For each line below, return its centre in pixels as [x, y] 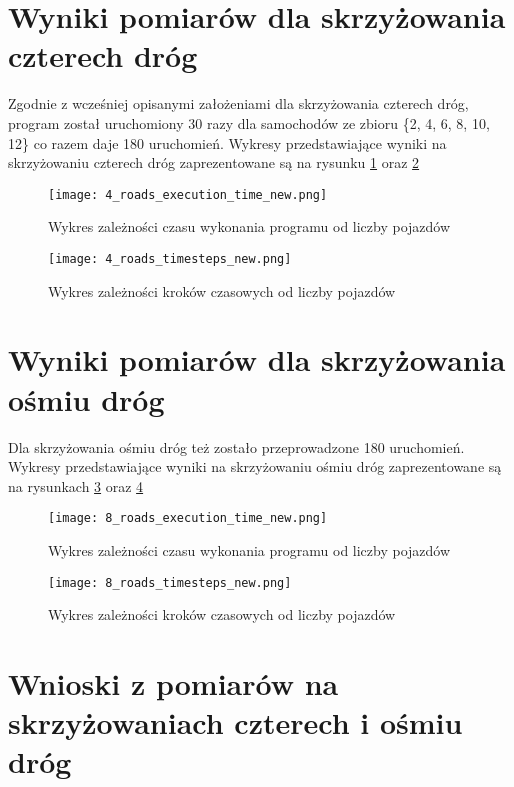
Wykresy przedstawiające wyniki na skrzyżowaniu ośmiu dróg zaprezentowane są [255, 466]
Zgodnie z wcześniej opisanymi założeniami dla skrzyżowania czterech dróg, [238, 103]
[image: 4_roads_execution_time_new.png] [188, 194]
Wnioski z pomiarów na [173, 682]
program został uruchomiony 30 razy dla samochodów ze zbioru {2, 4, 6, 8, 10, [249, 122]
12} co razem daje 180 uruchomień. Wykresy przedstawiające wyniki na [227, 142]
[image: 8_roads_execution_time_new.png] [188, 518]
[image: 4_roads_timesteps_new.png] [170, 258]
